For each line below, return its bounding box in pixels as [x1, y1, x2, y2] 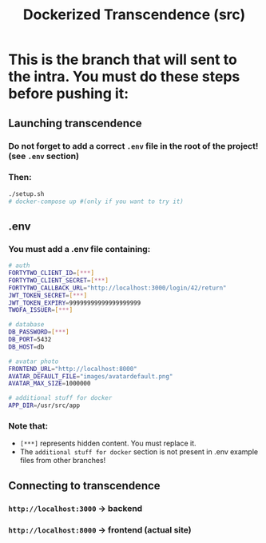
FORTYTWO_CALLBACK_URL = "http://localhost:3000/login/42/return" [8, 284, 227, 292]
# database [8, 321, 45, 329]
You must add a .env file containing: [8, 243, 151, 254]
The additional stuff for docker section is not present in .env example [19, 447, 258, 457]
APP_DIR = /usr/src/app [8, 401, 81, 409]
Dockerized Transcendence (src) [22, 6, 246, 24]
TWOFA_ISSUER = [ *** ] [8, 306, 73, 314]
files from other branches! [19, 456, 106, 465]
